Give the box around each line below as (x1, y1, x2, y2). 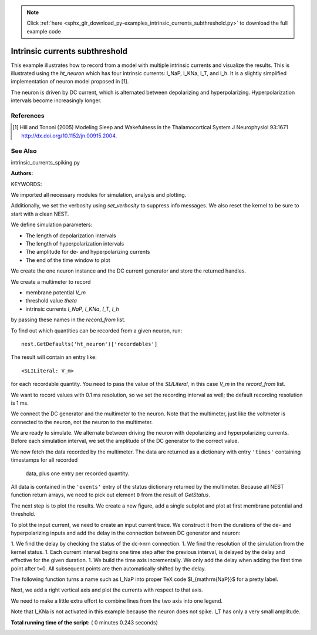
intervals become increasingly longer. (11, 97, 102, 104)
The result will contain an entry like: (11, 354, 97, 361)
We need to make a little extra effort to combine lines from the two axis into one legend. (11, 597, 223, 604)
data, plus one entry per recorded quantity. (25, 470, 130, 477)
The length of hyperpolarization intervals (25, 240, 124, 247)
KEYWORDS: (11, 180, 42, 187)
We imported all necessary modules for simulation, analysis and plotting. (11, 191, 187, 199)
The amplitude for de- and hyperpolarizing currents (25, 248, 150, 256)
